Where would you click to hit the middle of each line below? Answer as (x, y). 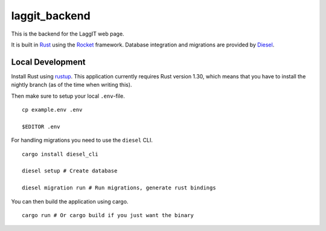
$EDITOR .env (41, 126)
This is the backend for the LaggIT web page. (68, 34)
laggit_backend (51, 16)
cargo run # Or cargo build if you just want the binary (108, 215)
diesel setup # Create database (70, 171)
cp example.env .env (52, 110)
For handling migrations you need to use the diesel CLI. (82, 140)
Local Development (48, 62)
